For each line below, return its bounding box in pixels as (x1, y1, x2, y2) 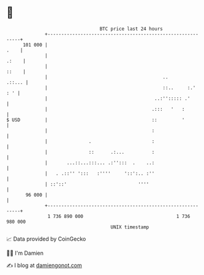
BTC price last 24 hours (99, 26, 164, 32)
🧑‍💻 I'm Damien (6, 249, 44, 257)
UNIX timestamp (110, 224, 149, 230)
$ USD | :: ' (6, 116, 185, 123)
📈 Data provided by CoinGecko (6, 235, 86, 243)
